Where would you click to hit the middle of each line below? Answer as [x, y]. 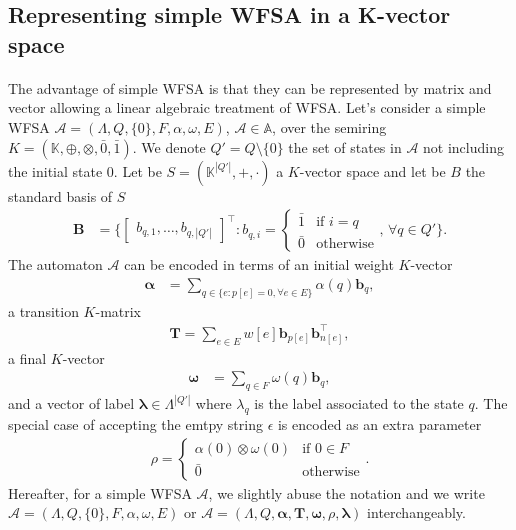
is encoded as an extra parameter [379, 424]
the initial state [55, 170]
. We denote [169, 146]
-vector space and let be [372, 170]
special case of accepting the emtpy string [135, 424]
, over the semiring [329, 126]
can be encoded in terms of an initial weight [259, 264]
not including [463, 146]
